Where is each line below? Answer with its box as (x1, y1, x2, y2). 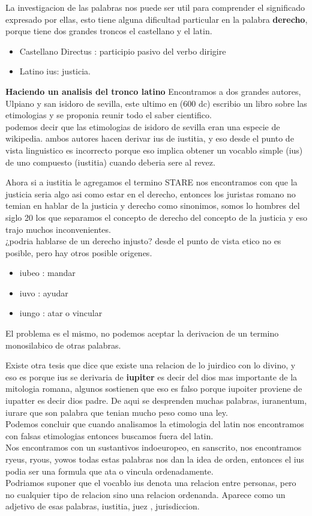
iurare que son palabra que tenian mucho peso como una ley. (5, 406, 228, 418)
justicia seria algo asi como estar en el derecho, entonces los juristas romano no (5, 187, 296, 200)
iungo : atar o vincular (19, 307, 103, 319)
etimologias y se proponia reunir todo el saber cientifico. (5, 109, 212, 121)
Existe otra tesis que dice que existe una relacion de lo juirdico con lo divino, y (5, 359, 296, 371)
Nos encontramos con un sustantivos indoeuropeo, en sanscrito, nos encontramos (5, 441, 302, 454)
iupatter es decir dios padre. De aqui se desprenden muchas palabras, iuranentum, (5, 394, 307, 407)
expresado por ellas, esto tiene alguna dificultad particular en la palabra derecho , (5, 13, 308, 25)
